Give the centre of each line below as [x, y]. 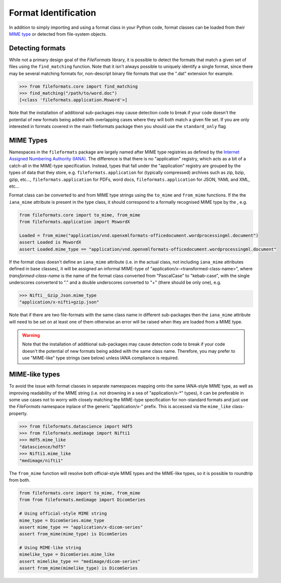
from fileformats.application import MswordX [75, 222]
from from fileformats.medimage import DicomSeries [82, 500]
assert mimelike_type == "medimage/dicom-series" [80, 561]
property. [18, 413]
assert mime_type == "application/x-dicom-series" [81, 527]
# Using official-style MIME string [63, 514]
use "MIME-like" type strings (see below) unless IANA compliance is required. [100, 358]
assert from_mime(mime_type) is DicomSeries [73, 534]
